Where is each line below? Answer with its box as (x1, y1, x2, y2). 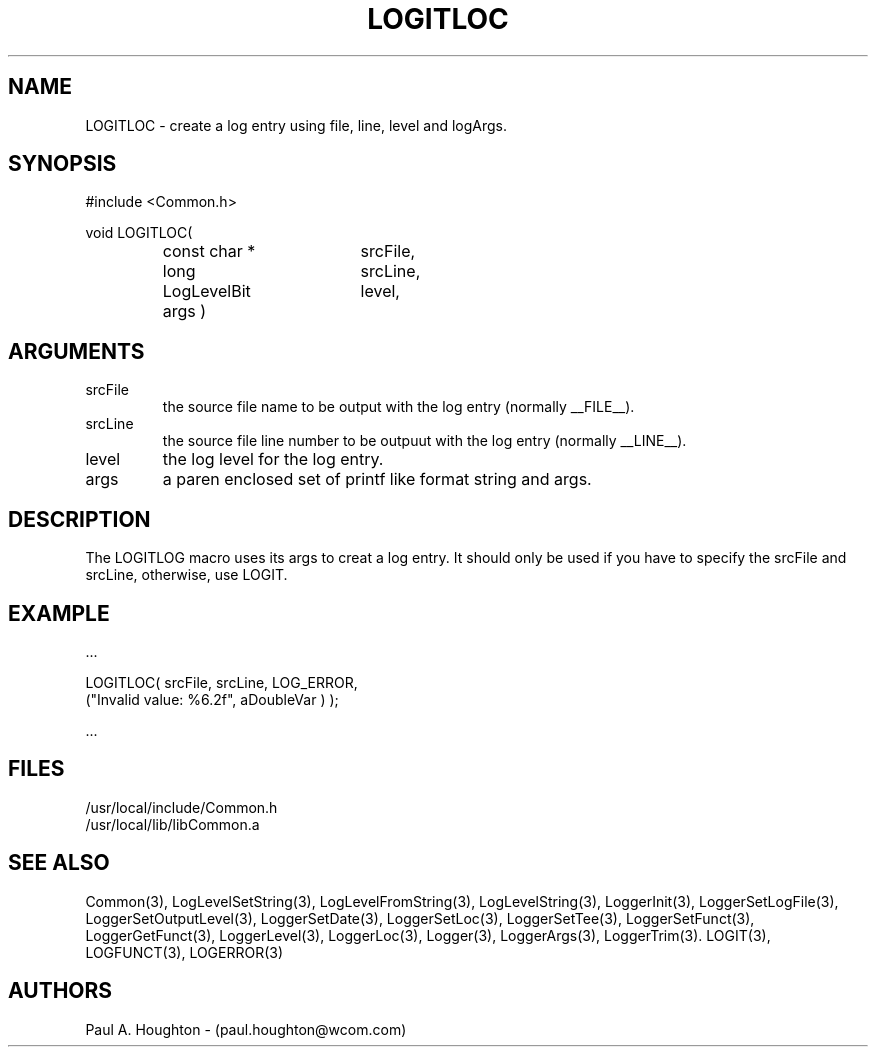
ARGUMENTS (8, 338, 145, 364)
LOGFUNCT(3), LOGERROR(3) (85, 943, 284, 961)
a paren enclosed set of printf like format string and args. (162, 469, 592, 490)
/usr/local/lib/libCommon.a (85, 815, 260, 833)
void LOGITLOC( (85, 224, 193, 242)
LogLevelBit (162, 281, 251, 302)
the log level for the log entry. (162, 449, 384, 470)
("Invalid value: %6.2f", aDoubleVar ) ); (85, 690, 339, 708)
